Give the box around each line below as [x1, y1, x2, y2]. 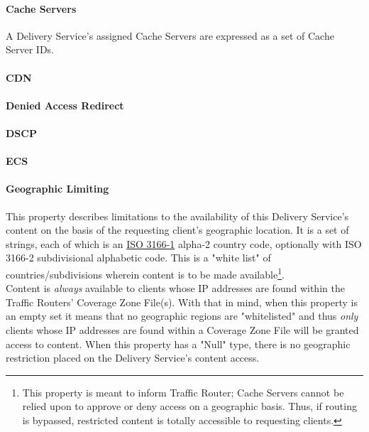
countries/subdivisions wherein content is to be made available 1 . [6, 264, 285, 281]
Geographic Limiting [6, 181, 109, 196]
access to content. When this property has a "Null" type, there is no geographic [6, 336, 351, 351]
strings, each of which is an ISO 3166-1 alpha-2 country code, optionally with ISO [6, 236, 362, 251]
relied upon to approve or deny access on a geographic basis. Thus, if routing [22, 399, 357, 414]
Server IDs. [6, 42, 55, 57]
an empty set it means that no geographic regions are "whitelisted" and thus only [6, 308, 358, 323]
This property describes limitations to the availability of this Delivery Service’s [6, 208, 349, 223]
